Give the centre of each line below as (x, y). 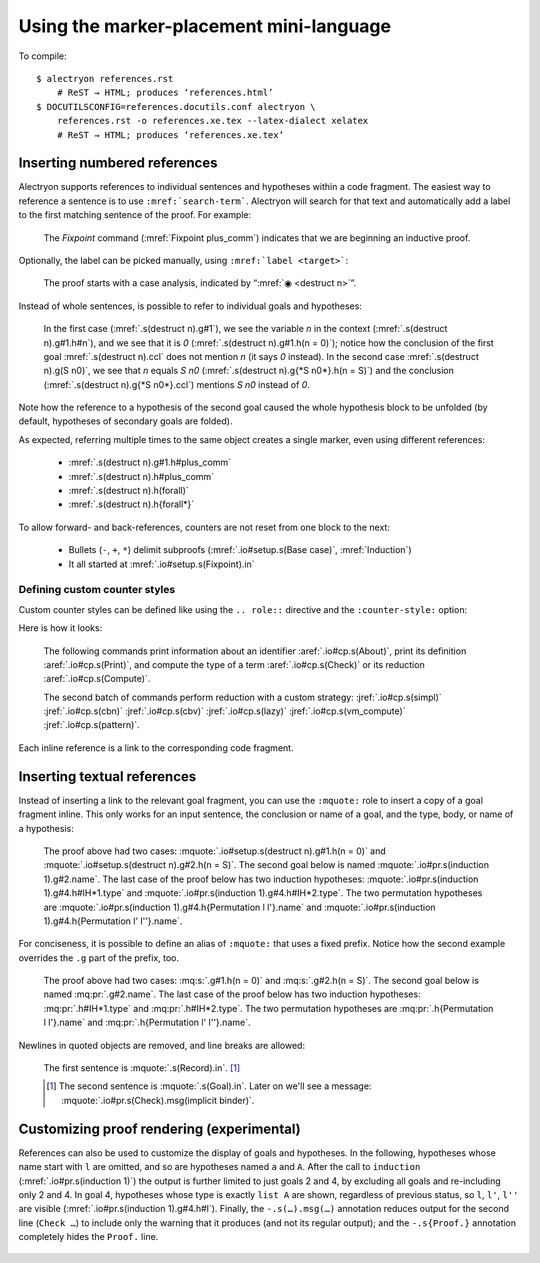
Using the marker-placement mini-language (205, 26)
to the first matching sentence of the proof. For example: (135, 215)
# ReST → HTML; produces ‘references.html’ (165, 93)
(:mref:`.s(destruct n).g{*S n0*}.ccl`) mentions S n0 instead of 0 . (176, 384)
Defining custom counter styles (97, 590)
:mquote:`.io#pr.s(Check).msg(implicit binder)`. (158, 1100)
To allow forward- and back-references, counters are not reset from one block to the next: (204, 527)
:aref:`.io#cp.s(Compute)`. (97, 679)
